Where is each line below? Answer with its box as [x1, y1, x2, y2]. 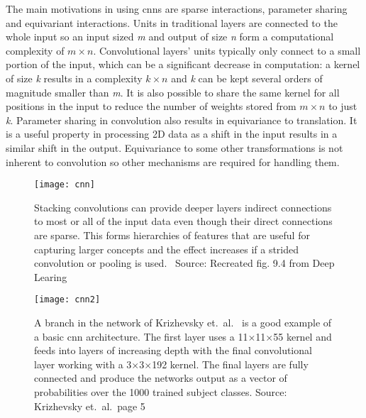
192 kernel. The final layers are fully [152, 356, 309, 371]
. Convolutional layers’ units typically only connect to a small [93, 43, 361, 57]
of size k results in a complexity [6, 70, 143, 85]
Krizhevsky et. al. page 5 [34, 398, 145, 413]
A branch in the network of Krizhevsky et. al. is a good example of [34, 315, 332, 329]
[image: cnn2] [34, 295, 101, 305]
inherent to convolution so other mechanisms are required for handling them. [6, 154, 340, 169]
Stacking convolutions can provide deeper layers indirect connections [34, 199, 332, 214]
